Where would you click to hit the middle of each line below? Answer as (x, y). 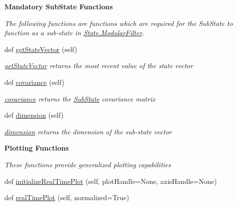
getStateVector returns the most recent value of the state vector (99, 65)
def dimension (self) (34, 115)
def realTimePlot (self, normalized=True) (67, 197)
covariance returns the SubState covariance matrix (80, 98)
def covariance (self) (34, 82)
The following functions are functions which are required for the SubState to (119, 23)
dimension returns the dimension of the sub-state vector (88, 131)
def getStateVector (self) (41, 49)
